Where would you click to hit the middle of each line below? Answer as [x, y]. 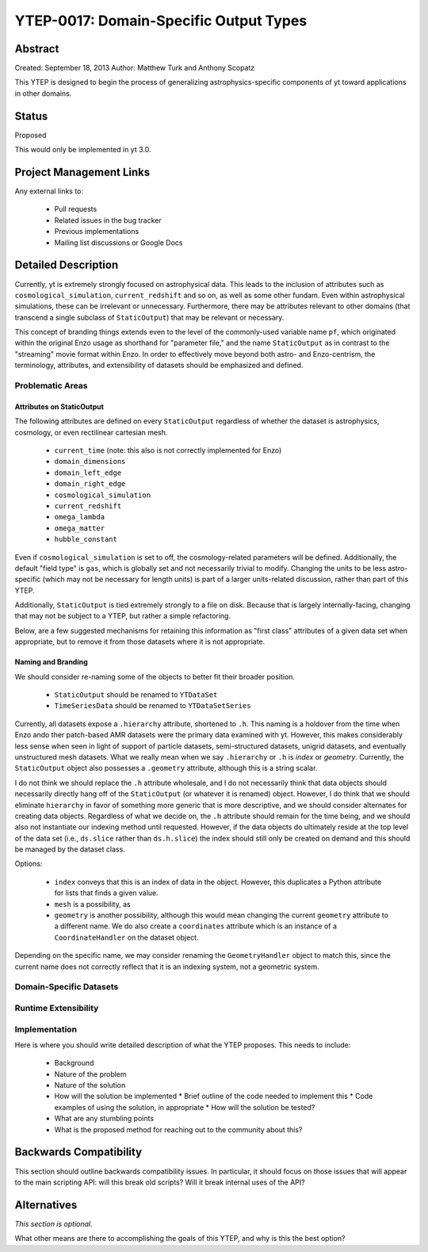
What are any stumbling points [104, 1119]
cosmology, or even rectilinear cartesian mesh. [91, 432]
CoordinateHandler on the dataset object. [126, 937]
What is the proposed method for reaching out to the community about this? [178, 1129]
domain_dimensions [90, 461]
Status [31, 116]
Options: [29, 863]
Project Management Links [82, 172]
